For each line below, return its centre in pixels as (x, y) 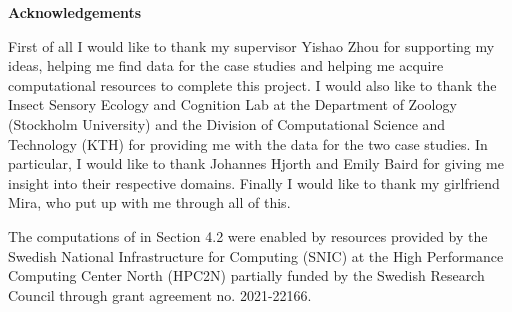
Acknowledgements (75, 12)
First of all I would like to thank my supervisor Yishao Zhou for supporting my (251, 45)
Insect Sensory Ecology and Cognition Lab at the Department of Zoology (232, 104)
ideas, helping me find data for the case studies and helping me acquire (226, 65)
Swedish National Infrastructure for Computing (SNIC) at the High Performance (256, 255)
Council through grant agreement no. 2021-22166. (160, 294)
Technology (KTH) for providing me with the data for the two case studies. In (248, 143)
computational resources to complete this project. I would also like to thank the (252, 84)
